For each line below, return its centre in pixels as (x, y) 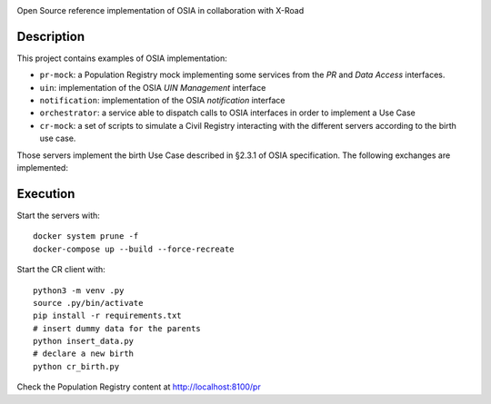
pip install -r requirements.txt (107, 316)
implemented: (42, 168)
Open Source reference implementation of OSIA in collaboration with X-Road (160, 10)
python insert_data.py (84, 341)
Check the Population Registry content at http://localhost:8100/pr (139, 387)
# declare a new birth (84, 354)
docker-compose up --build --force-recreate (134, 249)
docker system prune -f (86, 236)
